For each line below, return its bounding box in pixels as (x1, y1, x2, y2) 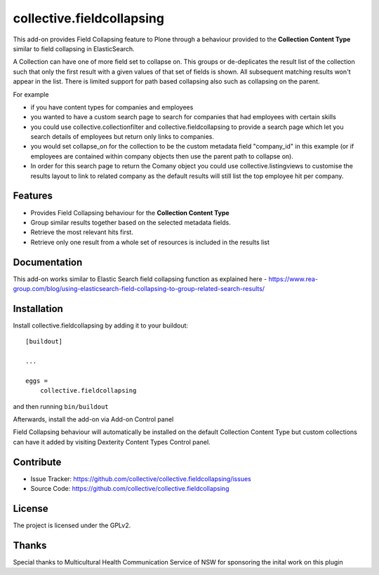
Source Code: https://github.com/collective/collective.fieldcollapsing (30, 485, 230, 493)
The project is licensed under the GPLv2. (13, 521, 131, 529)
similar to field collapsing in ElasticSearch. (13, 44, 135, 53)
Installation (13, 302, 63, 315)
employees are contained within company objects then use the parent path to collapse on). (30, 151, 294, 161)
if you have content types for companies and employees (30, 102, 194, 111)
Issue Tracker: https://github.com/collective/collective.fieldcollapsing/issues (30, 474, 252, 483)
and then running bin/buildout (13, 402, 109, 410)
